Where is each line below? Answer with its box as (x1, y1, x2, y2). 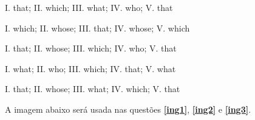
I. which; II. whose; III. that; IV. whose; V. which (5, 21, 190, 34)
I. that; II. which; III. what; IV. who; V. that (5, 1, 173, 13)
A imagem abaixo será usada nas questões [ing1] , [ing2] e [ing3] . (5, 102, 251, 115)
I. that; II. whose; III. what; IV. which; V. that (5, 82, 180, 95)
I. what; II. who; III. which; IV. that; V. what (5, 62, 176, 75)
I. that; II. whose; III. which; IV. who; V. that (5, 42, 177, 55)
